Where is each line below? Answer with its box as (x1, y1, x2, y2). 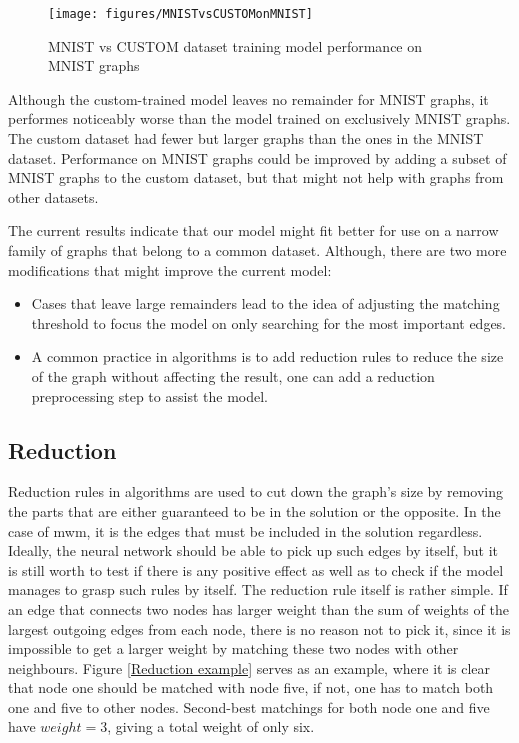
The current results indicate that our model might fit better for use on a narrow (8, 220, 499, 241)
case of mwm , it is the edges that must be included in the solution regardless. (8, 520, 483, 541)
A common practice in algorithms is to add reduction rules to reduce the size (31, 346, 504, 367)
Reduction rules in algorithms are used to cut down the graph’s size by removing (8, 481, 504, 502)
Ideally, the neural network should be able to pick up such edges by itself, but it (8, 540, 499, 561)
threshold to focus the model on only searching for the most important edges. (31, 312, 507, 333)
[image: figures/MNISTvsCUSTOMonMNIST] (48, 7, 313, 21)
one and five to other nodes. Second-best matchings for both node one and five (8, 696, 490, 717)
